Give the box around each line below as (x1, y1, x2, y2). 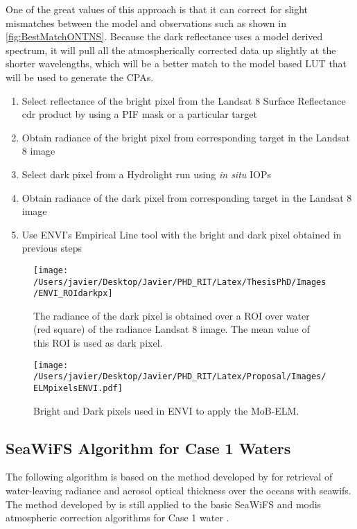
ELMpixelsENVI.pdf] (33, 383, 123, 393)
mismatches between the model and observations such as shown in (6, 15, 286, 30)
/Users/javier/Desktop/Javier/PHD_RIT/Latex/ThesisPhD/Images (33, 277, 326, 287)
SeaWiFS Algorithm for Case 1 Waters (6, 437, 291, 458)
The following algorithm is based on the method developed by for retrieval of (6, 469, 333, 484)
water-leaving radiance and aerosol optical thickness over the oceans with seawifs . (6, 483, 351, 498)
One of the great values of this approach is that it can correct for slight (6, 2, 308, 16)
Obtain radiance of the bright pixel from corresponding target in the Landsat (21, 130, 350, 144)
